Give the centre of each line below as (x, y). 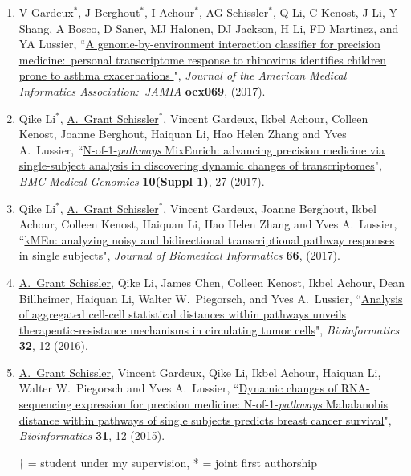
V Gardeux (46, 12)
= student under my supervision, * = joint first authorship (172, 462)
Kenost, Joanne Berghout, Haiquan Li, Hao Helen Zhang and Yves (183, 134)
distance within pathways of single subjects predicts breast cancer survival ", (205, 419)
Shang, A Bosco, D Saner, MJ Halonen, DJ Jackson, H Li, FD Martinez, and (209, 28)
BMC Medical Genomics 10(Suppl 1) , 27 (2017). (142, 181)
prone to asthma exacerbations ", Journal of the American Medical (183, 75)
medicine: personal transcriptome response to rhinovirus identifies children (203, 59)
